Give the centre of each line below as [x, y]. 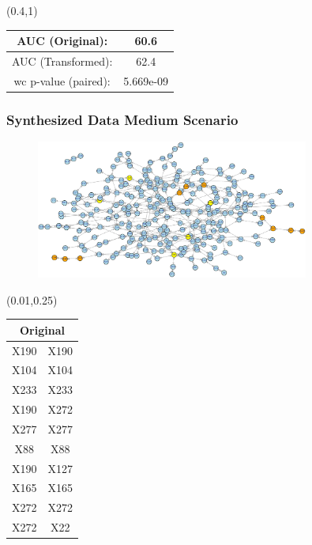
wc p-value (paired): [62, 80]
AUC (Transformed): [62, 61]
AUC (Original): [62, 41]
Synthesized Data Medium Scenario [122, 119]
